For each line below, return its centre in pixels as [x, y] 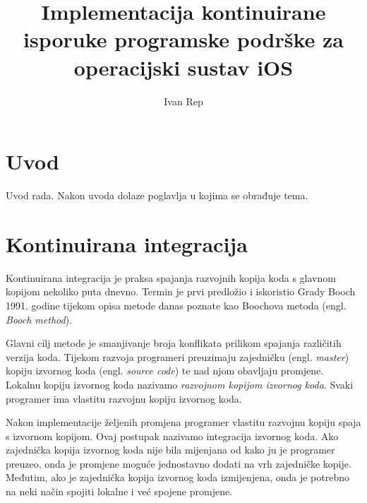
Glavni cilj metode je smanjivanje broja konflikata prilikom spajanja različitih [174, 343]
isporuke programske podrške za [183, 39]
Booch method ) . [39, 319]
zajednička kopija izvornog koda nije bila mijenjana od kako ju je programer [170, 450]
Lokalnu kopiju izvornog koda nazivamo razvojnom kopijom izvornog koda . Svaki [180, 384]
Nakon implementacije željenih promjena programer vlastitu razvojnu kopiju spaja [183, 422]
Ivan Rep [183, 101]
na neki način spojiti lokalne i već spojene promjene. [119, 491]
